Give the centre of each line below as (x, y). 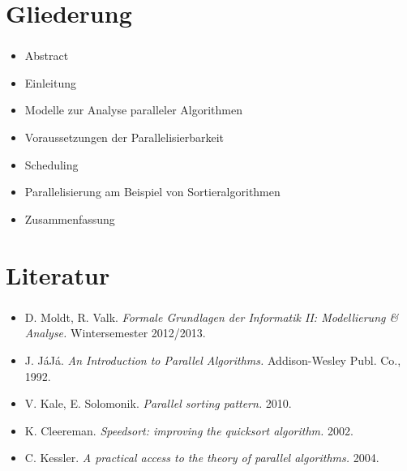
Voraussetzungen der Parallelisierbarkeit (124, 137)
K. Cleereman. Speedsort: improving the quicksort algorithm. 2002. (189, 430)
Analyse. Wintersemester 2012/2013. (115, 333)
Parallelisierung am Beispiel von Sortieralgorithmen (152, 192)
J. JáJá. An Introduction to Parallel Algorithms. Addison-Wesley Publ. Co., (213, 360)
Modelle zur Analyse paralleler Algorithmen (133, 110)
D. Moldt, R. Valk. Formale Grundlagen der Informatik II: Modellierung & (212, 317)
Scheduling (51, 164)
